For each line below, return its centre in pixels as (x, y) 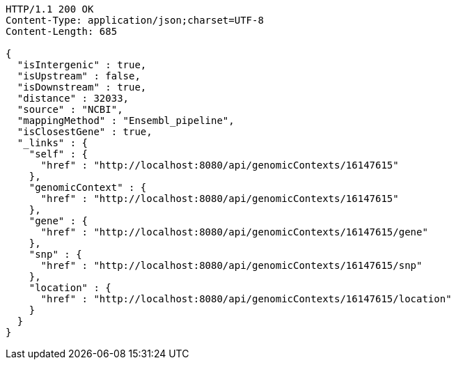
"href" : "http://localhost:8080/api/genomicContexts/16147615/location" (246, 299)
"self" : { (58, 154)
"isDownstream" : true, (82, 87)
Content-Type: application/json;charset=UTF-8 (135, 20)
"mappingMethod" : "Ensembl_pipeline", (126, 121)
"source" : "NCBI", (70, 109)
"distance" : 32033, (73, 98)
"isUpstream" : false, (79, 76)
